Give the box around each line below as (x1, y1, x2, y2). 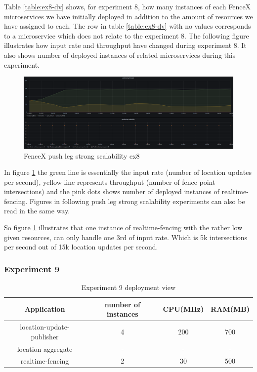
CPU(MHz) (163, 304, 204, 314)
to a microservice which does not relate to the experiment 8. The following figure (4, 30, 249, 41)
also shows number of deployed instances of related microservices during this (4, 49, 236, 60)
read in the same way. (4, 206, 70, 216)
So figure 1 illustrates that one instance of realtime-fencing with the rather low (4, 222, 243, 233)
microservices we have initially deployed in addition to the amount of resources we (4, 11, 253, 21)
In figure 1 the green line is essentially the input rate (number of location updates (4, 167, 252, 177)
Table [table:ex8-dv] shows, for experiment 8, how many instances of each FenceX (4, 1, 251, 11)
